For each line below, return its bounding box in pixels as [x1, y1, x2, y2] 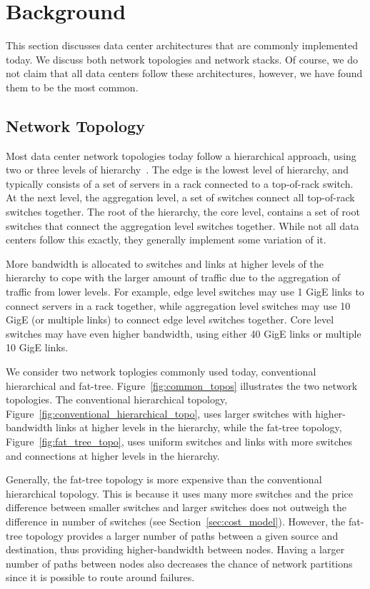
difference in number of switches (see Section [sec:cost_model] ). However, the [6, 513, 346, 528]
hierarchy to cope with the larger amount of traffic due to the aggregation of [6, 270, 341, 285]
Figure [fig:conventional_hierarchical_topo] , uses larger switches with [6, 406, 312, 421]
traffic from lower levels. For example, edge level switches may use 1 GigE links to [6, 284, 364, 299]
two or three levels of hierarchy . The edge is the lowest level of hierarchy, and [6, 162, 349, 177]
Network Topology [6, 114, 145, 136]
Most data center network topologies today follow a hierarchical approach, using [6, 148, 356, 163]
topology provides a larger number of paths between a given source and [26, 528, 339, 543]
